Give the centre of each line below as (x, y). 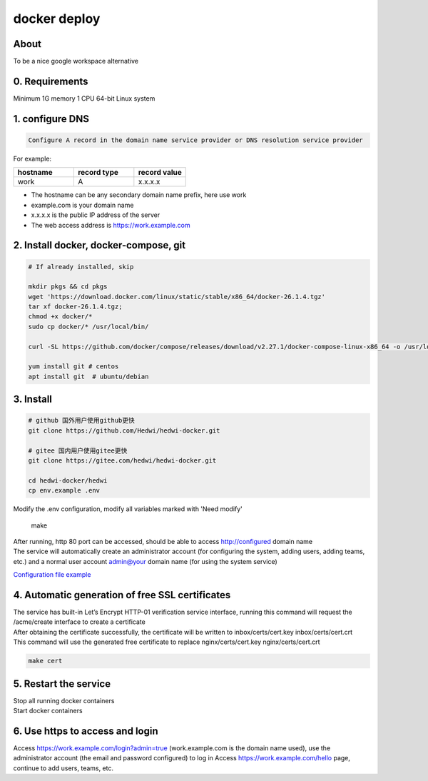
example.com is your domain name (82, 205)
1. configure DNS (51, 119)
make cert (45, 661)
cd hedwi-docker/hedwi (68, 480)
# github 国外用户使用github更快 (82, 420)
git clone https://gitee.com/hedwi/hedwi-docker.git (122, 460)
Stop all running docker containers (64, 700)
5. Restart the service (62, 684)
